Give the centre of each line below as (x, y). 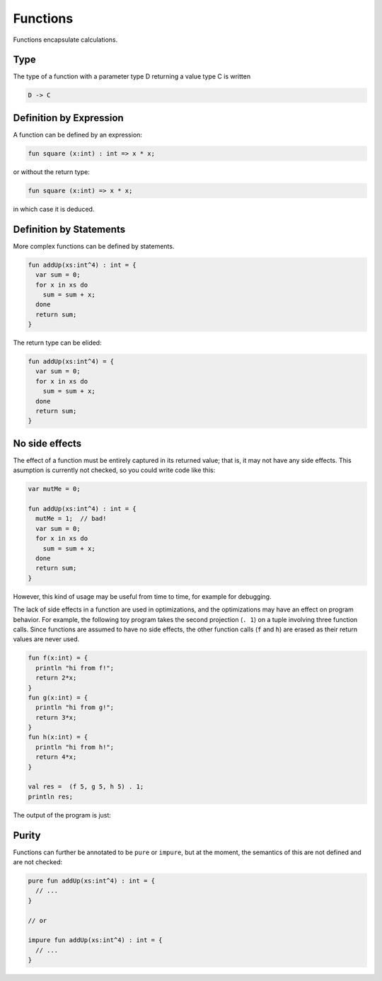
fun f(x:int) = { (58, 658)
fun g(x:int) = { (58, 698)
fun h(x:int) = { (58, 737)
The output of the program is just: (62, 815)
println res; (51, 797)
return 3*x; (56, 717)
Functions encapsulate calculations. (65, 40)
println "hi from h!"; (75, 747)
